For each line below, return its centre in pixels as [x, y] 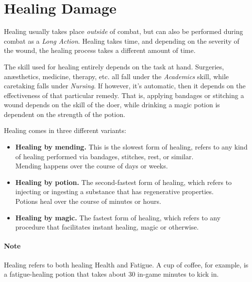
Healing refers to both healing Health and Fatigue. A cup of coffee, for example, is [126, 264]
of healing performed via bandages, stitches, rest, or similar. [104, 156]
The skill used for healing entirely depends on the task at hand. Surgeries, [114, 66]
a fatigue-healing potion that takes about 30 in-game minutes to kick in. [111, 274]
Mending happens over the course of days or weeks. [92, 166]
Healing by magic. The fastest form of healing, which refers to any [118, 217]
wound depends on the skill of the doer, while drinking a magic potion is [112, 105]
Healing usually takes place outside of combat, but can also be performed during [124, 31]
